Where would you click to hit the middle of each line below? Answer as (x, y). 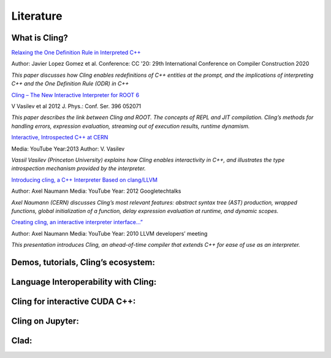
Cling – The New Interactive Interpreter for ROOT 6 (75, 95)
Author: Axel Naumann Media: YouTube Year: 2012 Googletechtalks (96, 191)
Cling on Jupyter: (45, 321)
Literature (37, 16)
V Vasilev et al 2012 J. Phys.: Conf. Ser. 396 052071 (76, 106)
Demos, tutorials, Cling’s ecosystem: (83, 262)
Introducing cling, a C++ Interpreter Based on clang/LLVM (84, 180)
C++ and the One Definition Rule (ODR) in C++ (70, 84)
